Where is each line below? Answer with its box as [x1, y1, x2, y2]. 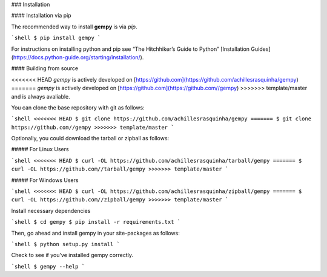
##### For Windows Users [11, 176, 79, 184]
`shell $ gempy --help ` [11, 263, 85, 270]
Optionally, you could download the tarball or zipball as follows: [11, 135, 170, 142]
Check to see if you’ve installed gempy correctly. [11, 252, 133, 259]
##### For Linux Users [11, 146, 69, 153]
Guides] [251, 45, 271, 53]
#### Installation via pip [11, 12, 72, 19]
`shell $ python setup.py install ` [11, 241, 121, 247]
